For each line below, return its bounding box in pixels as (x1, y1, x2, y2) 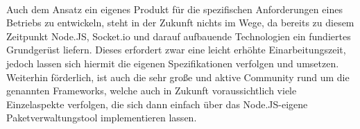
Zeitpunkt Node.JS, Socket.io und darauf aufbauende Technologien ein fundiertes (6, 28, 351, 43)
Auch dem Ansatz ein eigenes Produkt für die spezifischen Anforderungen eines (6, 1, 343, 16)
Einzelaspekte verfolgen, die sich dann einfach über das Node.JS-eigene (6, 96, 308, 111)
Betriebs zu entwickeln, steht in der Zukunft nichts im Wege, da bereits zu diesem (6, 15, 354, 30)
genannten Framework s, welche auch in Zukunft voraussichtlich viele (6, 83, 297, 98)
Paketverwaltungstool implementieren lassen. (6, 110, 197, 125)
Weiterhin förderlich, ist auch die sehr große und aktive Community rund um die (6, 69, 350, 84)
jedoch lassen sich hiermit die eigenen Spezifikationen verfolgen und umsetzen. (6, 55, 339, 70)
